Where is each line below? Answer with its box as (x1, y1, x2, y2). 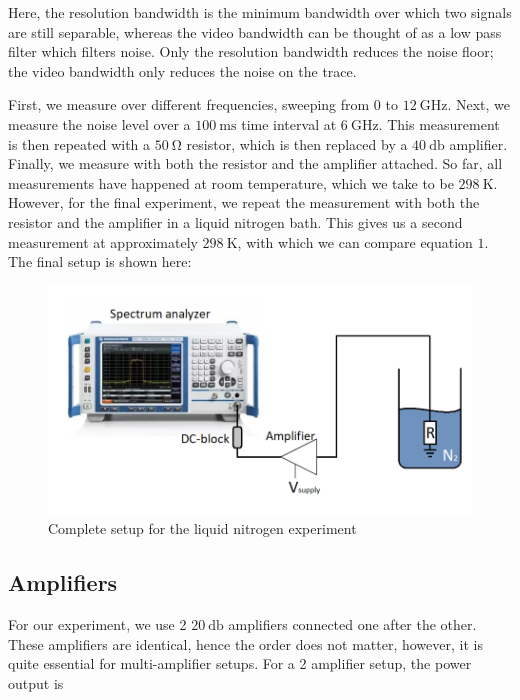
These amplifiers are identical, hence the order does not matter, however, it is (8, 633, 483, 654)
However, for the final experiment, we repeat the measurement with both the (8, 192, 480, 213)
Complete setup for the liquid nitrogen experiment (48, 518, 357, 539)
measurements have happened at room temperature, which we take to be (8, 172, 454, 193)
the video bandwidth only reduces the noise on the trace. (8, 60, 357, 81)
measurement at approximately (8, 231, 198, 252)
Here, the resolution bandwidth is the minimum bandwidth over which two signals (8, 2, 512, 22)
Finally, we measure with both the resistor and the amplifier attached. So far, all (8, 153, 503, 174)
